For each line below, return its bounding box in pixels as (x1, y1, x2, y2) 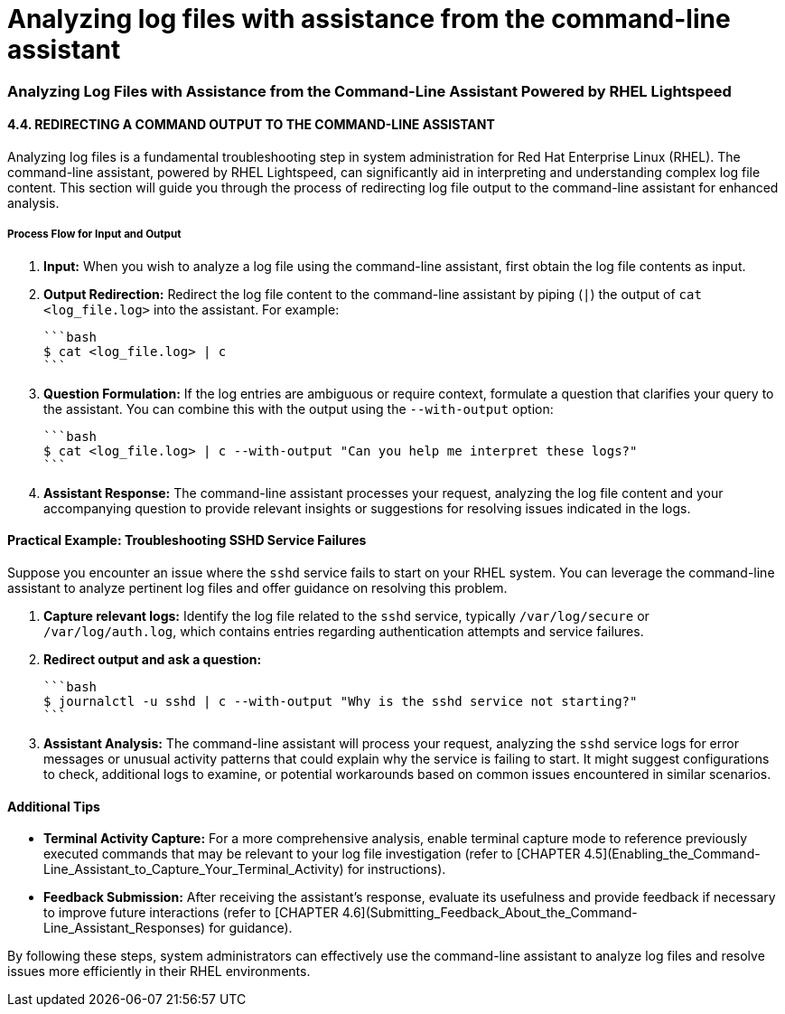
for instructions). (347, 861, 446, 878)
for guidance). (209, 920, 293, 936)
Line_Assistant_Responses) (43, 920, 206, 936)
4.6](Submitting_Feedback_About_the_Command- (341, 905, 638, 921)
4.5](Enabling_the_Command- (584, 846, 761, 862)
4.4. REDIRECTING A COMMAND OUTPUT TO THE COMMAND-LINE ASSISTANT (7, 117, 495, 133)
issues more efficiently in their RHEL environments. (7, 963, 311, 980)
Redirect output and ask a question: (43, 651, 262, 667)
